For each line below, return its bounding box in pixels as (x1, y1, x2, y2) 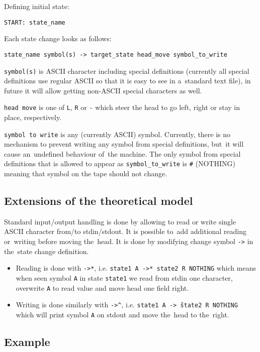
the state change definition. (4, 246, 89, 256)
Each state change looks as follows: (4, 33, 112, 44)
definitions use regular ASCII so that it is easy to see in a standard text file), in (4, 75, 251, 86)
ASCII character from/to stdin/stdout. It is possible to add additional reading (4, 226, 247, 237)
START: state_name (4, 19, 65, 26)
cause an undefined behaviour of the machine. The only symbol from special (4, 148, 241, 159)
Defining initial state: (4, 1, 69, 11)
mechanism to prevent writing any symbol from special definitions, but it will (4, 139, 244, 149)
